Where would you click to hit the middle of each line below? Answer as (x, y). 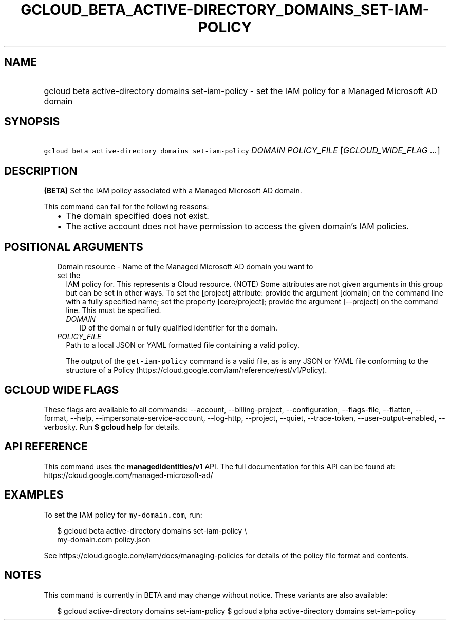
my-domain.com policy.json (104, 539)
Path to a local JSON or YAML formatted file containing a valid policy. (183, 345)
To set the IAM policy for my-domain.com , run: (123, 515)
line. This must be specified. (114, 310)
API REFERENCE (46, 447)
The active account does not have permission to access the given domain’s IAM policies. (237, 226)
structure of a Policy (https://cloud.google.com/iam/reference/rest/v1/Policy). (196, 370)
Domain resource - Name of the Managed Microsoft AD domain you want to (185, 267)
